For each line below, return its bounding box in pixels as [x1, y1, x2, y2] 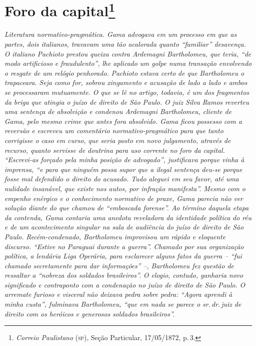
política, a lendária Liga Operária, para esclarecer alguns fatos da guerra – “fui [4, 251, 242, 261]
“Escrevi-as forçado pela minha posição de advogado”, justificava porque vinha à [4, 154, 244, 165]
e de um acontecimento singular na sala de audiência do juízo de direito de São [4, 222, 244, 232]
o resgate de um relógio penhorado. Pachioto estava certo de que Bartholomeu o [4, 67, 244, 78]
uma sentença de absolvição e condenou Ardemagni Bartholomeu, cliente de [4, 106, 232, 116]
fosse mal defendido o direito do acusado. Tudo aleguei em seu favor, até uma [4, 173, 239, 184]
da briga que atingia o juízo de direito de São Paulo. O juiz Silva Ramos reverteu [4, 96, 249, 107]
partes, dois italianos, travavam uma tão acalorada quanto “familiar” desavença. [4, 39, 246, 49]
